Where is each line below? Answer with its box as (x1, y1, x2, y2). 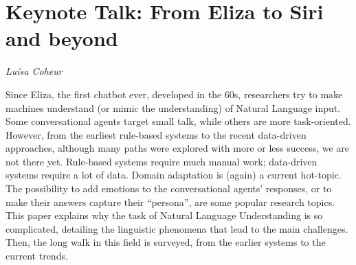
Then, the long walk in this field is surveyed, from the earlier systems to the (5, 235, 326, 249)
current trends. (5, 249, 68, 263)
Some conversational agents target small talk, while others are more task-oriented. (5, 114, 351, 128)
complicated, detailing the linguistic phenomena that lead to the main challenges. (5, 221, 348, 235)
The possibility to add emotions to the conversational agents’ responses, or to (5, 181, 332, 196)
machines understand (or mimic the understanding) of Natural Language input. (5, 100, 341, 115)
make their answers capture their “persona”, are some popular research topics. (5, 194, 335, 209)
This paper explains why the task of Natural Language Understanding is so (5, 208, 323, 222)
